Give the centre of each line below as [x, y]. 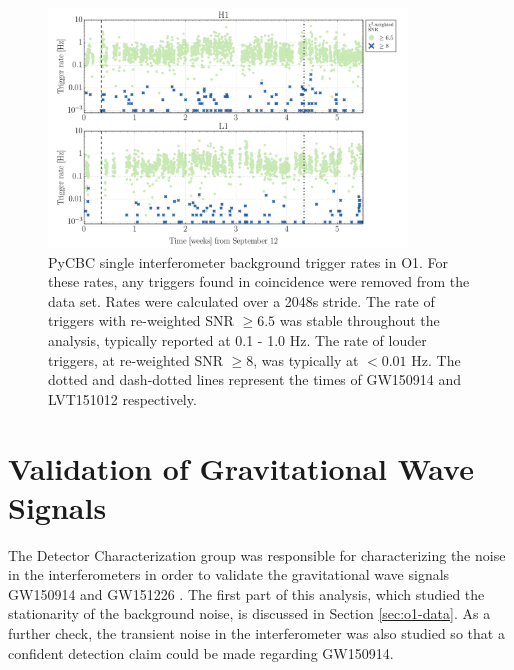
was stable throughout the [359, 320]
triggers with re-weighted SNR [141, 320]
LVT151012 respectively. [122, 398]
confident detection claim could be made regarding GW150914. [201, 652]
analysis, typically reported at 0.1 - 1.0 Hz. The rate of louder [237, 339]
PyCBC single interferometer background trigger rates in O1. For [248, 261]
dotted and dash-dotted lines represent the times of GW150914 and [255, 379]
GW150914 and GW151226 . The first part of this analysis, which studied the [246, 593]
